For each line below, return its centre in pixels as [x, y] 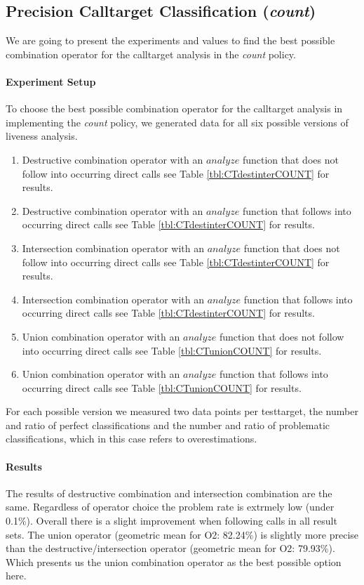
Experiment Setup [51, 81]
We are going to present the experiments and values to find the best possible [170, 40]
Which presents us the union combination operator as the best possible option [174, 561]
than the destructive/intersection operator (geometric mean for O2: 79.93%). [170, 548]
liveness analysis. [42, 136]
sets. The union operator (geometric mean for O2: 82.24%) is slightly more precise [182, 534]
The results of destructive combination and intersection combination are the [169, 493]
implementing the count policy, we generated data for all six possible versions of [177, 122]
